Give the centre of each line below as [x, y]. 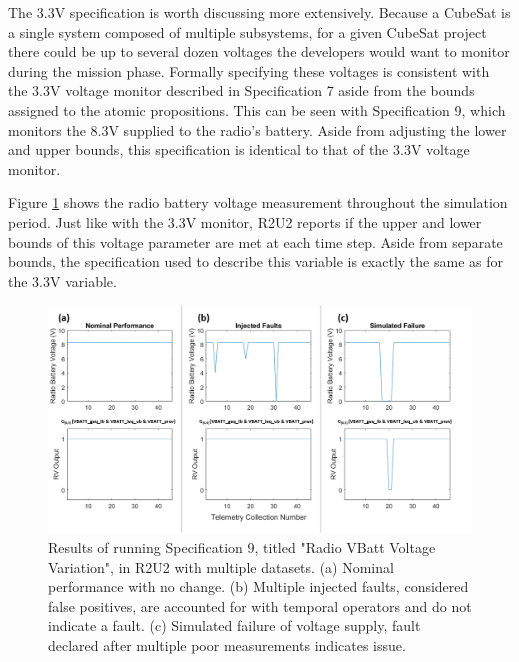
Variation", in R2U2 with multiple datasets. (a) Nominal [221, 566]
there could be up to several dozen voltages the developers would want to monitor [259, 51]
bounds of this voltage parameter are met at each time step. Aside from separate [255, 241]
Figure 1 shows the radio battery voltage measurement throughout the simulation [258, 202]
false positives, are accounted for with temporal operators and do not [260, 605]
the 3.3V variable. [62, 280]
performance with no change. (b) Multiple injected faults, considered [258, 586]
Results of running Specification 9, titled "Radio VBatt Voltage [242, 547]
